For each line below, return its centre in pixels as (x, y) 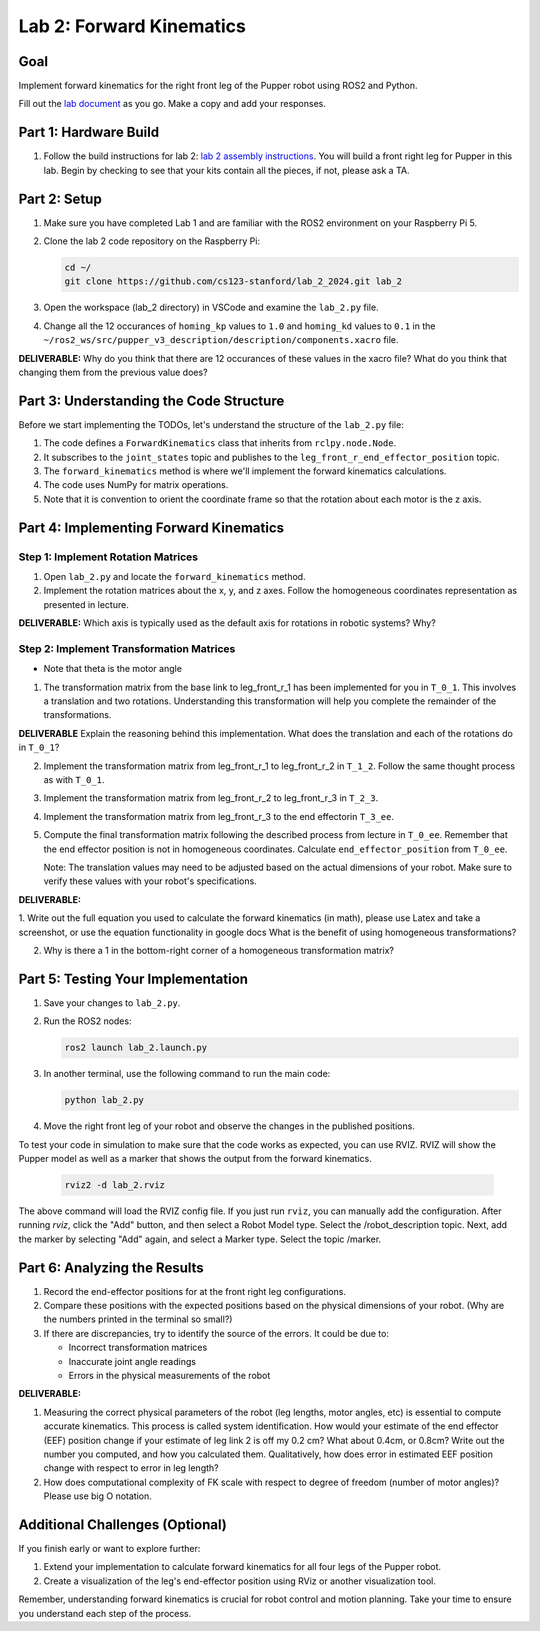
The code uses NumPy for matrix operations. (136, 485)
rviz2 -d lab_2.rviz (114, 1184)
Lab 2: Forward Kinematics (132, 26)
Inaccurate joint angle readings (132, 1361)
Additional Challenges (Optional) (122, 1524)
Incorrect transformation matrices (138, 1347)
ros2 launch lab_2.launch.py (136, 1048)
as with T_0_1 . (74, 780)
